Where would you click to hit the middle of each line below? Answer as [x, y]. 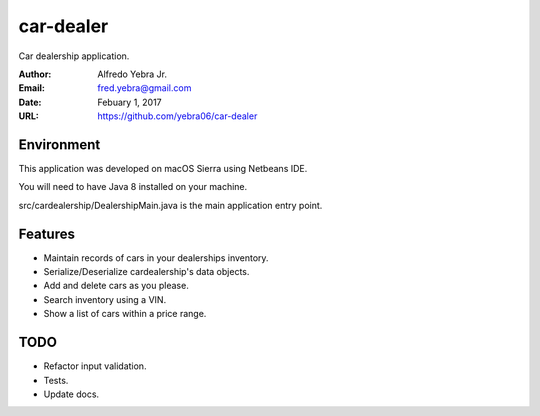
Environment [59, 144]
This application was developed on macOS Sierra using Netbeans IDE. [163, 169]
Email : [31, 88]
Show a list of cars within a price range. [125, 314]
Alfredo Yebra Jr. [132, 74]
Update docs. [71, 394]
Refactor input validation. [95, 366]
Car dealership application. [74, 56]
